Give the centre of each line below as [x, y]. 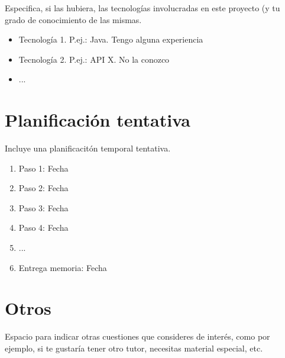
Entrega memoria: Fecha [63, 267]
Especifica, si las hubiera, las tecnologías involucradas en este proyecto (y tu [142, 8]
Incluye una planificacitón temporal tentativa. [88, 148]
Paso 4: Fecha [43, 228]
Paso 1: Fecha [43, 168]
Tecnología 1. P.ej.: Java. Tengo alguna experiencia [111, 39]
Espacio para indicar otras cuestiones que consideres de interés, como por [137, 336]
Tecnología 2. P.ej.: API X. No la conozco [94, 59]
